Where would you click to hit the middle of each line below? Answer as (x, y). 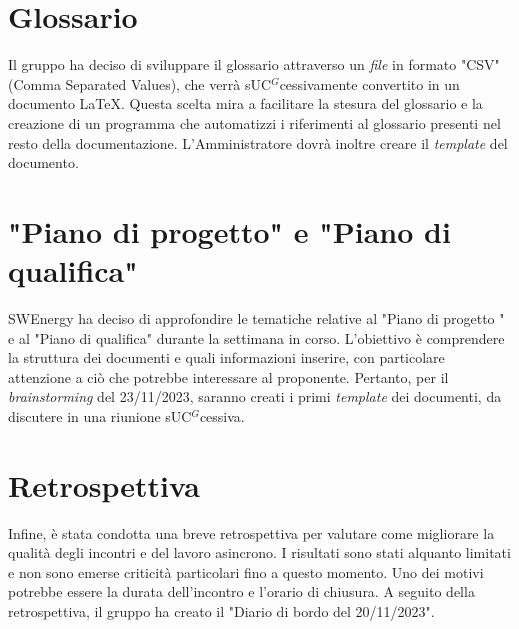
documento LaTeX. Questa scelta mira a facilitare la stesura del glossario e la (245, 103)
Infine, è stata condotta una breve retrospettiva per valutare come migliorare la (251, 532)
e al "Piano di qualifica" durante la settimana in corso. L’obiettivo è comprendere (256, 337)
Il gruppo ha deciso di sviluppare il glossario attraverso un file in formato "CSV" (254, 64)
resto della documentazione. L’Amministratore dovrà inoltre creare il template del (258, 142)
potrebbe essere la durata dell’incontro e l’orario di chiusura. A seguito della (241, 591)
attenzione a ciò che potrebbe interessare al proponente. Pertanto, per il (228, 376)
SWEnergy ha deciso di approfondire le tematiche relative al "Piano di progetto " (256, 318)
